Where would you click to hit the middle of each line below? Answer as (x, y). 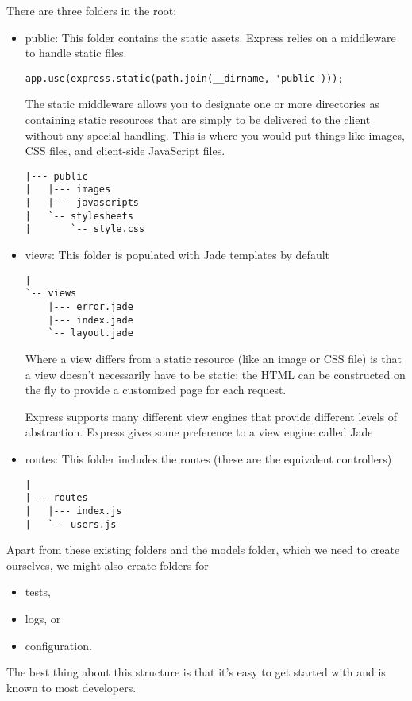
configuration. (58, 645)
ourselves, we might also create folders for (108, 565)
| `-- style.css (85, 229)
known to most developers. (71, 687)
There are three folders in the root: (92, 10)
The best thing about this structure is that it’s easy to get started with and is (196, 672)
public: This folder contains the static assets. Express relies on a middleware (210, 37)
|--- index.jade (90, 320)
